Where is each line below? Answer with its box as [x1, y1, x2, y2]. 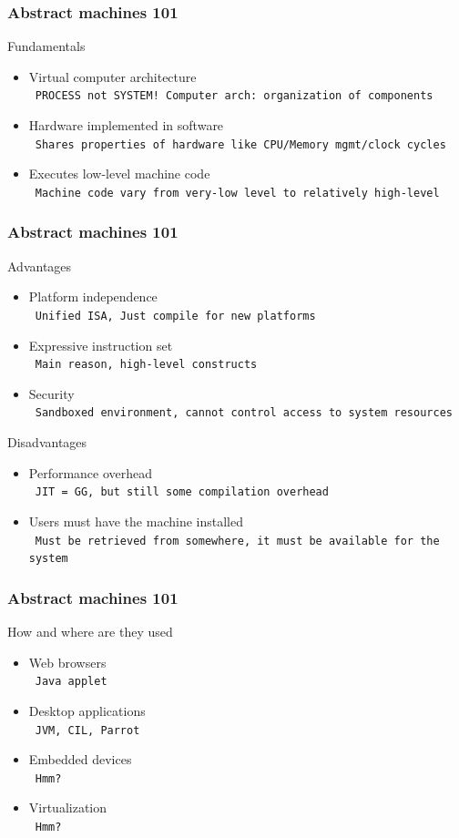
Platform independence [28, 287, 158, 306]
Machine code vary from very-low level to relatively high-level [35, 186, 440, 199]
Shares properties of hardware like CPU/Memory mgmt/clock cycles [35, 138, 446, 151]
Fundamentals [7, 36, 86, 56]
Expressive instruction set [28, 335, 173, 354]
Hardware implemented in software [28, 116, 224, 135]
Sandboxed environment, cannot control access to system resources [35, 406, 453, 420]
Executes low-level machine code [28, 164, 210, 183]
